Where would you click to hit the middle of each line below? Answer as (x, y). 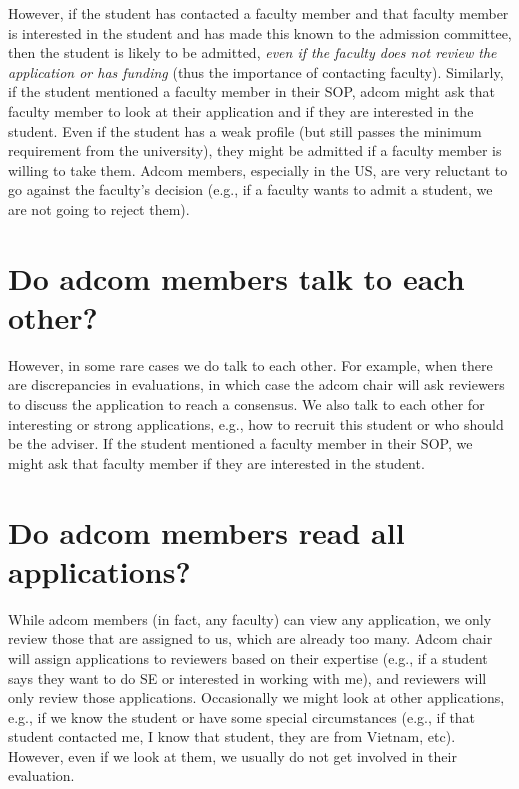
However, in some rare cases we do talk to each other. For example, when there (250, 364)
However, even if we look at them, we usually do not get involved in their (232, 755)
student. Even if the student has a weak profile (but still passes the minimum (245, 130)
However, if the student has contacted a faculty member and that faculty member (258, 13)
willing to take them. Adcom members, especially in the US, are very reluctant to (258, 169)
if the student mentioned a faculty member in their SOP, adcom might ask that (251, 91)
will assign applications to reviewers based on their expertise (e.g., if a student (248, 657)
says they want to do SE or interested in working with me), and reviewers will (247, 677)
